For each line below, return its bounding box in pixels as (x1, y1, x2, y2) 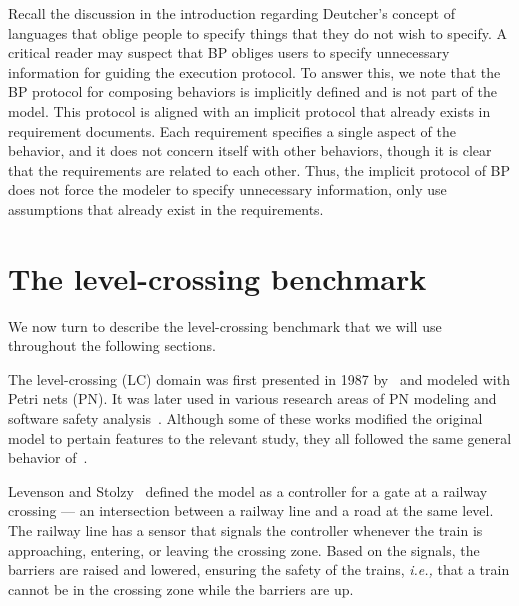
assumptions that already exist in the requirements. (8, 198, 324, 219)
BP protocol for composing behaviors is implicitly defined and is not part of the (8, 81, 497, 102)
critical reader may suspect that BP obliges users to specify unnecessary (8, 42, 450, 63)
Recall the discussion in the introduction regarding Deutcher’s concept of (8, 3, 455, 23)
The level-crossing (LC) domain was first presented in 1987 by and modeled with (8, 368, 510, 389)
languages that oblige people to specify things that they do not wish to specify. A (8, 22, 507, 43)
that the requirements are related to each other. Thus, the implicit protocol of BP (8, 159, 511, 180)
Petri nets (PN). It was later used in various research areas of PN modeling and (8, 388, 497, 409)
